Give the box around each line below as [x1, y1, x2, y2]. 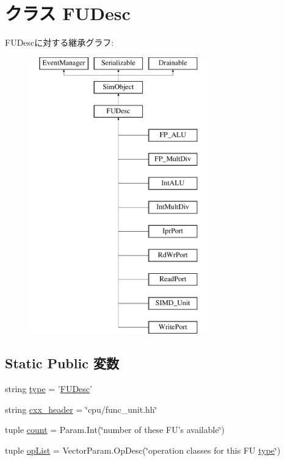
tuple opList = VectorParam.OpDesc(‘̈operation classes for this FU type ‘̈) [5, 443, 281, 456]
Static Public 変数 [5, 354, 119, 373]
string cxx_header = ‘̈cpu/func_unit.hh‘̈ [5, 402, 157, 415]
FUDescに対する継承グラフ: [5, 36, 114, 49]
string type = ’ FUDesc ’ [5, 382, 92, 395]
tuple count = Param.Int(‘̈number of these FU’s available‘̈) [5, 423, 225, 436]
